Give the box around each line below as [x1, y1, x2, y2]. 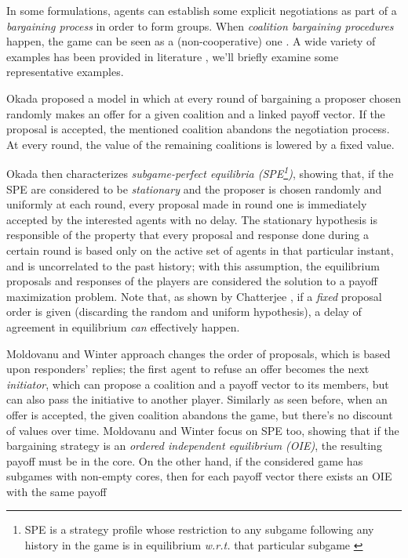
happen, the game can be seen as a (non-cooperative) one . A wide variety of [6, 33, 376, 49]
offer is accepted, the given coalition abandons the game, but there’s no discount [6, 406, 393, 422]
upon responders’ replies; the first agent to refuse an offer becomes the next [6, 361, 370, 377]
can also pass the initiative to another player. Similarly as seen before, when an [6, 391, 388, 408]
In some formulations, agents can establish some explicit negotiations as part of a [6, 2, 397, 18]
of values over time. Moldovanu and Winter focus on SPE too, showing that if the [6, 422, 399, 438]
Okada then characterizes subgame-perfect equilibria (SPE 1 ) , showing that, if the [6, 163, 394, 181]
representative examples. [6, 63, 124, 80]
